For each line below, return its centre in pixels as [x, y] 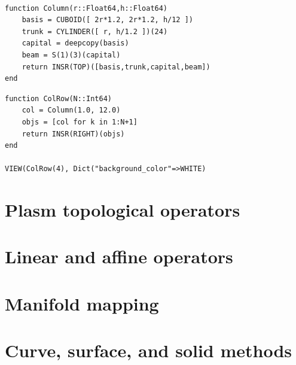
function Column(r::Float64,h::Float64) [86, 8]
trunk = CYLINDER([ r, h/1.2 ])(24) [95, 31]
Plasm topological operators [123, 210]
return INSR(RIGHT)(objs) [73, 134]
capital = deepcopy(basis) [75, 43]
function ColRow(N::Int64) [58, 98]
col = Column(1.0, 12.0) [71, 110]
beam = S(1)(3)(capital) [71, 55]
